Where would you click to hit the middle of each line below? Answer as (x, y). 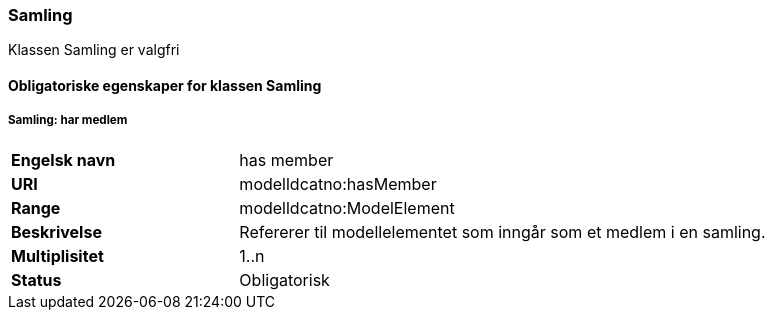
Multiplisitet (57, 255)
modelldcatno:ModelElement (347, 207)
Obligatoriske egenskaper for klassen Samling (165, 85)
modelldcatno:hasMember (338, 183)
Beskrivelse (56, 231)
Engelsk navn (63, 159)
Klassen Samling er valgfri (94, 50)
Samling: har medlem (68, 120)
